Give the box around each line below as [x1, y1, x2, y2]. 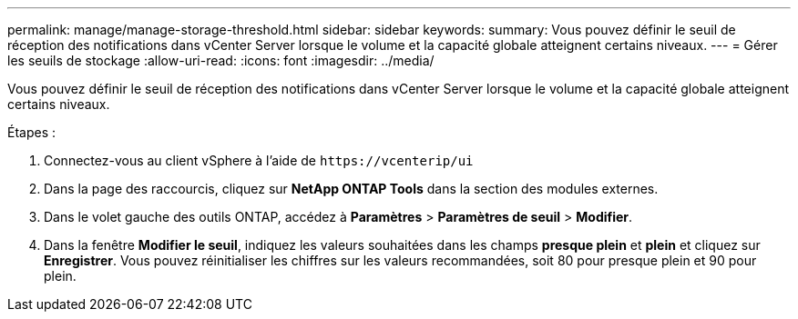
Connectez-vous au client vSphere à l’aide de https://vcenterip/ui [44, 153, 474, 168]
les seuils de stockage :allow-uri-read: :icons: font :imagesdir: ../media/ [7, 53, 435, 68]
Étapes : [7, 125, 56, 140]
